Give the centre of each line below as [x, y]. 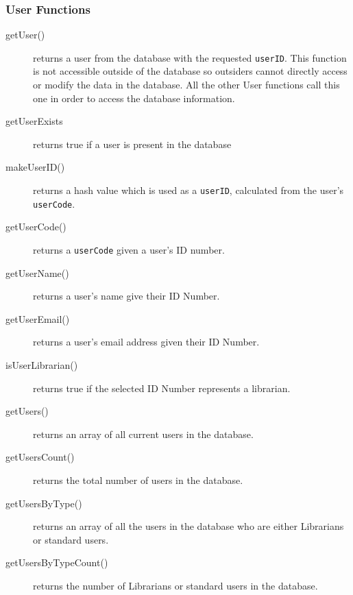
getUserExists [34, 121]
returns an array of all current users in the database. [143, 434]
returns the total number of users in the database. [138, 479]
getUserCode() [36, 227]
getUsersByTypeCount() [57, 562]
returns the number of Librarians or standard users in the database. [175, 585]
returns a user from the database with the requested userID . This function [190, 57]
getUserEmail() [38, 318]
